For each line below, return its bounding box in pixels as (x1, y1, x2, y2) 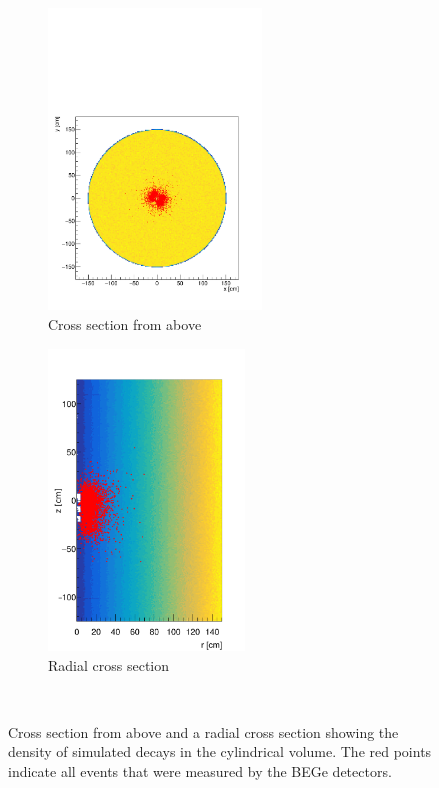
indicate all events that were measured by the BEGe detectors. (8, 760, 392, 781)
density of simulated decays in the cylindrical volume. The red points (8, 741, 432, 762)
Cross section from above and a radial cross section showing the (8, 721, 399, 742)
